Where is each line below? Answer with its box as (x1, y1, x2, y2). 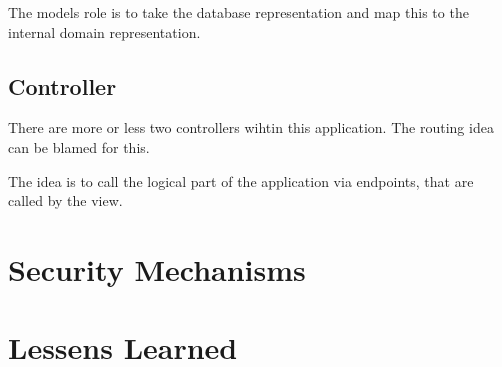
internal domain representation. (8, 21, 201, 42)
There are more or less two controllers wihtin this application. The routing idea (8, 117, 494, 138)
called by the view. (8, 190, 123, 211)
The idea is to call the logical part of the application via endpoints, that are (8, 170, 474, 191)
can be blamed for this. (8, 136, 150, 157)
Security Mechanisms (8, 248, 306, 289)
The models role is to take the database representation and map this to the (8, 2, 469, 22)
